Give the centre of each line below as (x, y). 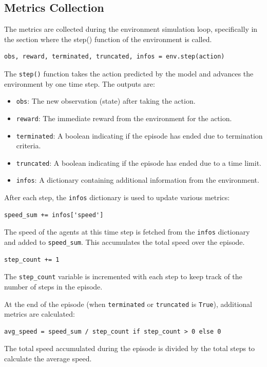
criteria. (28, 146)
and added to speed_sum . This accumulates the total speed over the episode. (125, 242)
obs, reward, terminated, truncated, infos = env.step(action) (115, 57)
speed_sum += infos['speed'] (54, 215)
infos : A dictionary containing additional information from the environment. (138, 180)
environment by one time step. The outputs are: (80, 83)
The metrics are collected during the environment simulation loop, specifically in (131, 29)
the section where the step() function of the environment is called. (108, 39)
